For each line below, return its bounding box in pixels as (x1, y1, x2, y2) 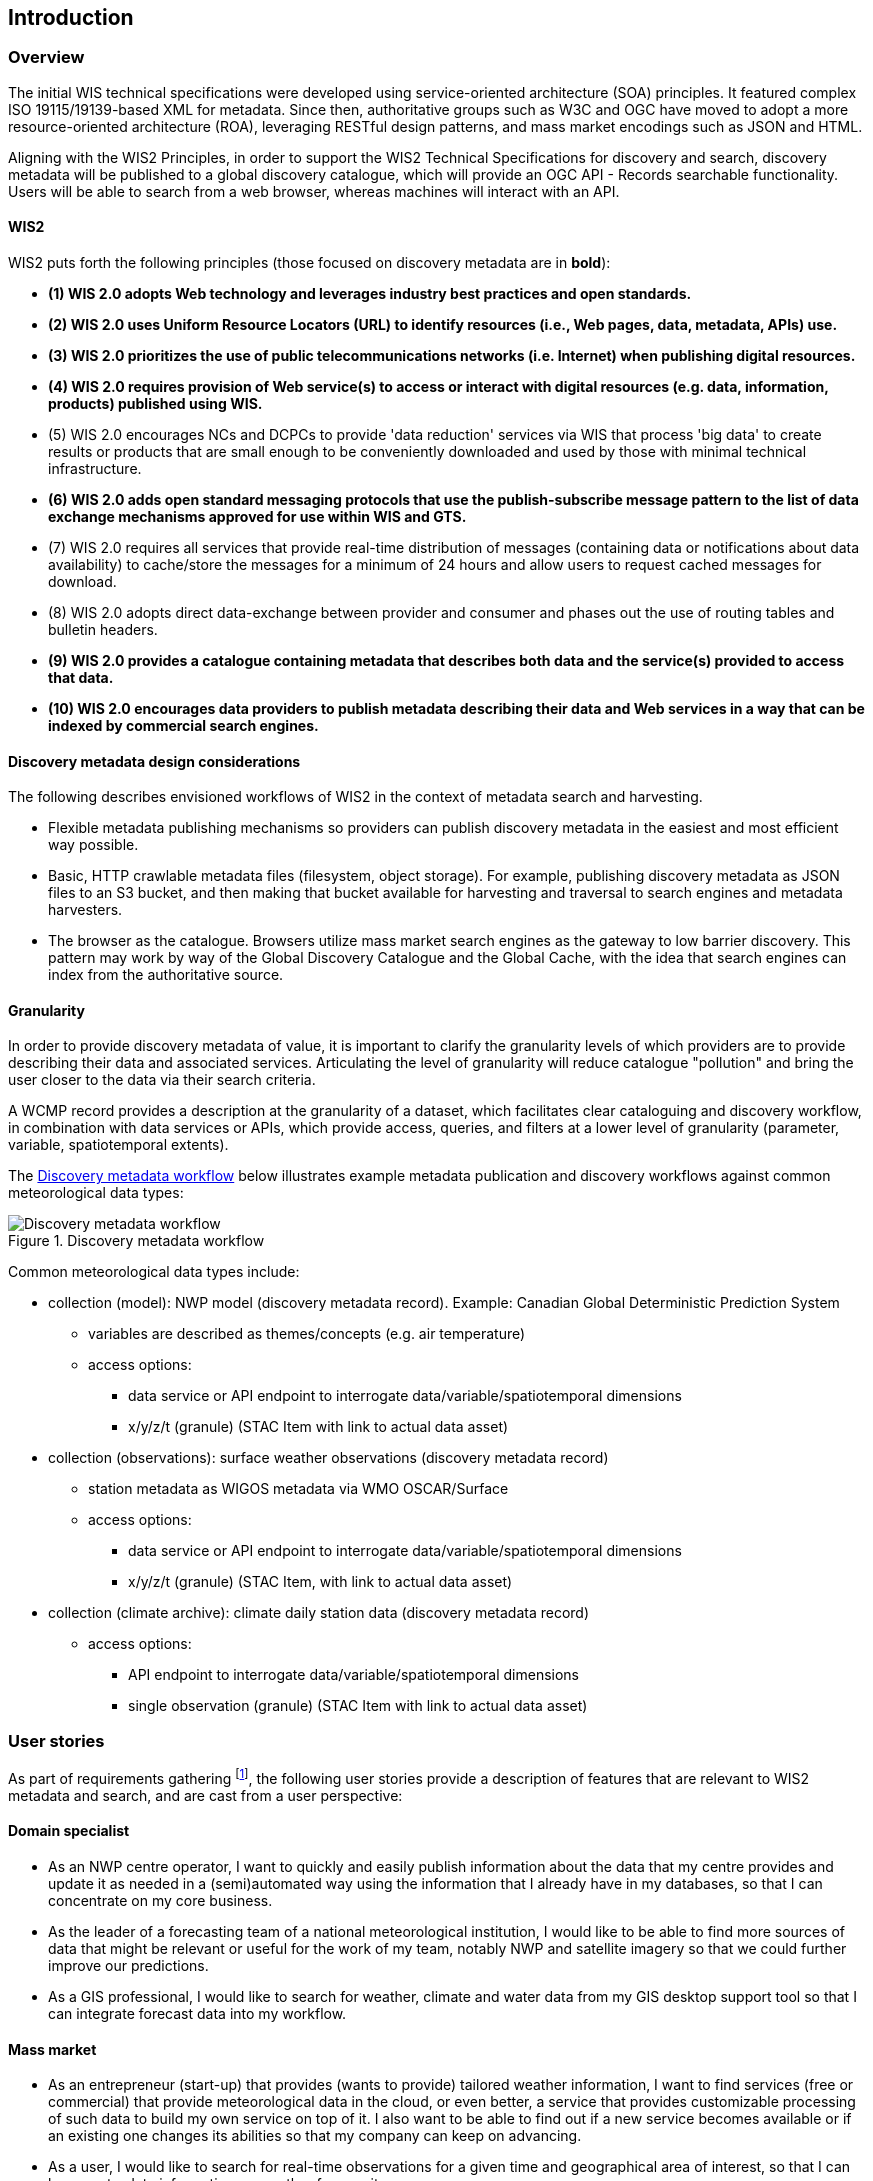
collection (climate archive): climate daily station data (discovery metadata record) (48, 1604, 590, 1622)
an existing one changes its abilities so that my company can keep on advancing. (48, 2127, 582, 2145)
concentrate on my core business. (48, 1892, 273, 1910)
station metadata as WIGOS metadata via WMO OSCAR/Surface (88, 1480, 509, 1498)
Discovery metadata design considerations (8, 752, 301, 770)
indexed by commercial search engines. (48, 717, 319, 735)
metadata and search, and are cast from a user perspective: (8, 1786, 403, 1804)
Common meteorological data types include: (8, 1263, 300, 1281)
